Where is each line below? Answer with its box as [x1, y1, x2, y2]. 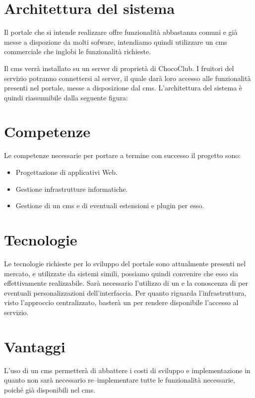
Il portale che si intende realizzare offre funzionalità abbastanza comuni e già [4, 27, 238, 37]
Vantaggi [4, 336, 65, 356]
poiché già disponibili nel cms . [4, 384, 96, 395]
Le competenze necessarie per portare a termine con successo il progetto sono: [4, 150, 241, 160]
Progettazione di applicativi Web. [15, 167, 118, 177]
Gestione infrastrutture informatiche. [15, 183, 128, 194]
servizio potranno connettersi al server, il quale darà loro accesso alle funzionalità [4, 73, 251, 83]
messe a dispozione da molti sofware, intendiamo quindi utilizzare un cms [4, 36, 227, 47]
